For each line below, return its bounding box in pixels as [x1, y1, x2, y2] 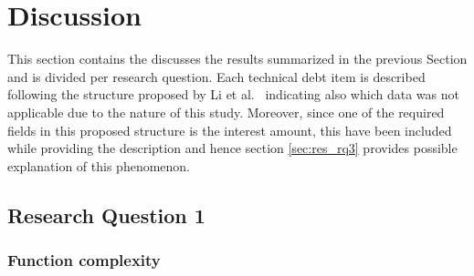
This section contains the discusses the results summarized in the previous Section [7, 49, 468, 68]
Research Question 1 [7, 200, 205, 229]
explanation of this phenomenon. [7, 156, 191, 175]
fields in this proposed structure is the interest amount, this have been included [7, 120, 452, 139]
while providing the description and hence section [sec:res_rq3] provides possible [7, 138, 458, 158]
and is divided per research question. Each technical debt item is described [7, 66, 426, 86]
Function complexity [7, 248, 161, 271]
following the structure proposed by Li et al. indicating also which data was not [7, 85, 459, 104]
